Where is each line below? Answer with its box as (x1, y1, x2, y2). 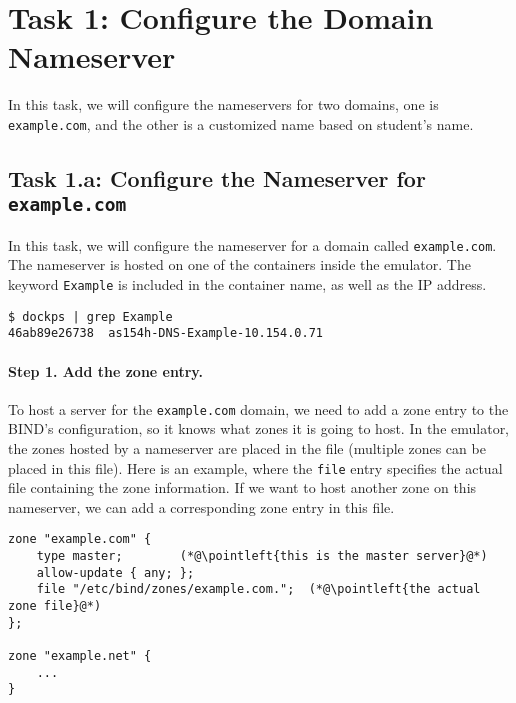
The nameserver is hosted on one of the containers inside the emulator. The (8, 254, 471, 275)
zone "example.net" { (8, 649, 152, 664)
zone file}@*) (8, 599, 102, 614)
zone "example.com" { (8, 532, 152, 547)
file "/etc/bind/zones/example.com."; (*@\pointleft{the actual (36, 582, 481, 597)
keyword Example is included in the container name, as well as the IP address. (8, 273, 487, 294)
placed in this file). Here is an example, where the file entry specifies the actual (8, 457, 503, 478)
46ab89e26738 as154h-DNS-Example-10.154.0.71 (8, 326, 323, 341)
